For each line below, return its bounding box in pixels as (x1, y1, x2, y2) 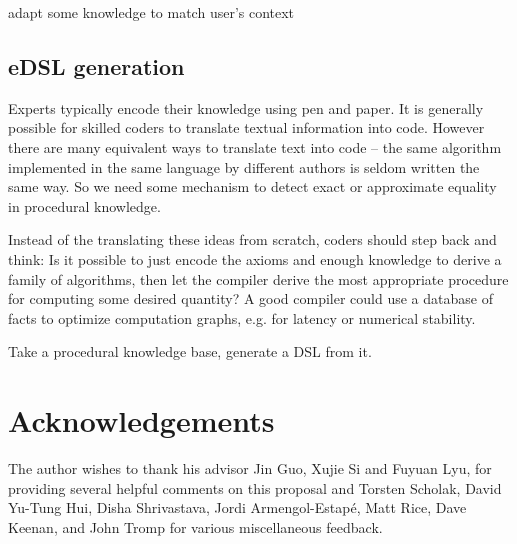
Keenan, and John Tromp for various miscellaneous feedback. (8, 516, 383, 537)
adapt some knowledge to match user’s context (8, 2, 295, 22)
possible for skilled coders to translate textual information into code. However (8, 117, 485, 138)
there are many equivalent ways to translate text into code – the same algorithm (8, 136, 502, 157)
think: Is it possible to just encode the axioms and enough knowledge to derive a (8, 248, 502, 269)
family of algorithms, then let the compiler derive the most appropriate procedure (8, 268, 509, 289)
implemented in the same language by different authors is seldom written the (8, 156, 480, 177)
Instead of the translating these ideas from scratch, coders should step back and (8, 229, 497, 250)
